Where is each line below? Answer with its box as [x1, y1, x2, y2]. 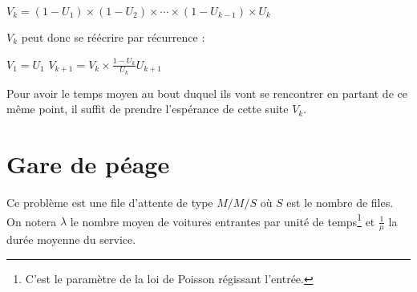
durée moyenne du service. [6, 231, 136, 248]
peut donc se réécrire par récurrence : [21, 29, 205, 45]
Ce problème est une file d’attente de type [6, 194, 213, 211]
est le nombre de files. [286, 194, 394, 211]
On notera [6, 213, 57, 229]
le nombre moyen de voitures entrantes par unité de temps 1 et [70, 210, 375, 229]
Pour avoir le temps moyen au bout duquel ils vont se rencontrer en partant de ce [6, 84, 407, 101]
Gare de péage [6, 148, 170, 180]
